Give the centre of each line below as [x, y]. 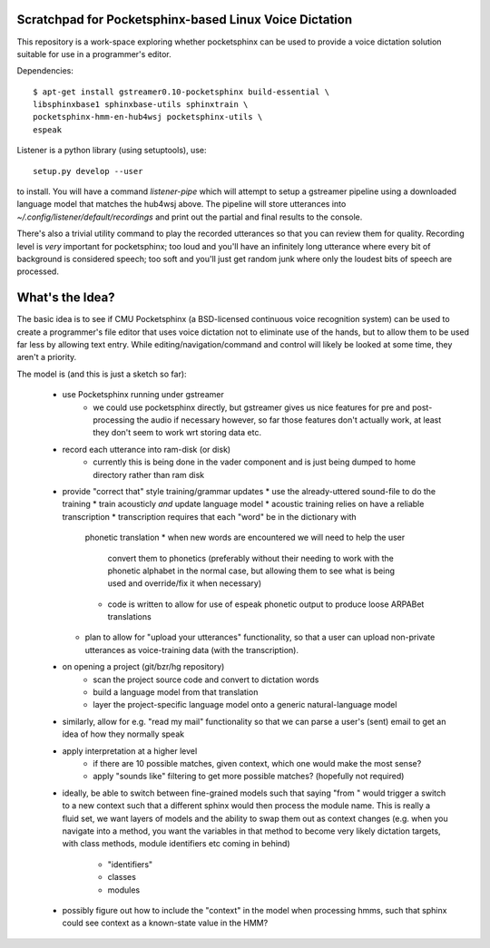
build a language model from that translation [176, 692]
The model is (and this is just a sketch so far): [102, 374]
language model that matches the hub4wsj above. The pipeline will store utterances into [181, 204]
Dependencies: [45, 71]
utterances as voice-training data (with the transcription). [192, 650]
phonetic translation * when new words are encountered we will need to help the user [245, 538]
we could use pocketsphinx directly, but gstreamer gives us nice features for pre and [251, 407]
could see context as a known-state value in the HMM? [165, 923]
